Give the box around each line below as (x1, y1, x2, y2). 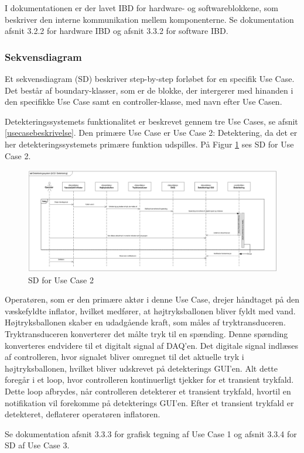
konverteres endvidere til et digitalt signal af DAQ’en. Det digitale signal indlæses (5, 339, 299, 351)
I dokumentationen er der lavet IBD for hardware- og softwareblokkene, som (5, 2, 279, 13)
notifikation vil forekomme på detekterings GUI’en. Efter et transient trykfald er (5, 396, 294, 409)
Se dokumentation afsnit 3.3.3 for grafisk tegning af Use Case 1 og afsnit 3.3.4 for (5, 427, 297, 440)
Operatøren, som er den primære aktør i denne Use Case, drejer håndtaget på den (5, 293, 299, 306)
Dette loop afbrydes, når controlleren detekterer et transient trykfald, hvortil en (5, 385, 291, 397)
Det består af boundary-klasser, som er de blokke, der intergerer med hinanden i (5, 84, 293, 96)
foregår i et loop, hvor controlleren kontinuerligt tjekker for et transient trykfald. (5, 373, 294, 386)
